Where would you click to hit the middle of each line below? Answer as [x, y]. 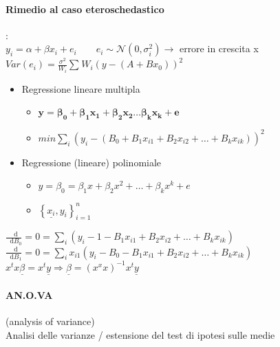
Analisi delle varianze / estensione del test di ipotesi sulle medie [140, 334]
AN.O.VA [29, 294]
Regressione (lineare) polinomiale [91, 162]
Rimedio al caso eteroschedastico [85, 9]
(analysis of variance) [50, 321]
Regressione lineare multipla [81, 88]
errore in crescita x [219, 48]
